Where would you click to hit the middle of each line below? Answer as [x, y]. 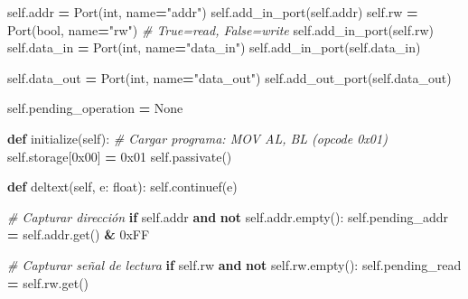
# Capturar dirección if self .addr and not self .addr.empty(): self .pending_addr [228, 216]
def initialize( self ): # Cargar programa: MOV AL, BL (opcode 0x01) [197, 138]
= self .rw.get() [48, 282]
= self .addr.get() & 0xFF [79, 234]
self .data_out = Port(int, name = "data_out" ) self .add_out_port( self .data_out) [229, 77]
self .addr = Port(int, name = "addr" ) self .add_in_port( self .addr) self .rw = [213, 12]
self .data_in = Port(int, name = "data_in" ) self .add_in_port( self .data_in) [214, 47]
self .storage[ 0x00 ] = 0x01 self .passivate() [120, 156]
